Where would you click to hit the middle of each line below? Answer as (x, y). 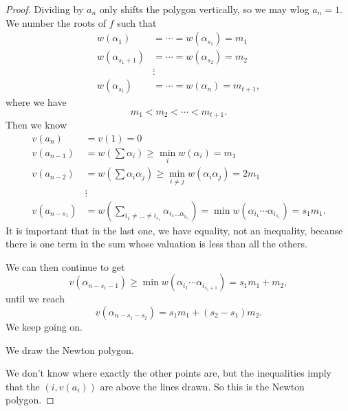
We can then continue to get (65, 266)
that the (23, 386)
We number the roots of (56, 22)
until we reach (35, 299)
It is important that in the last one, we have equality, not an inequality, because (174, 230)
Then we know (36, 125)
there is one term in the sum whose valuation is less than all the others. (156, 244)
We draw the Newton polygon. (70, 349)
